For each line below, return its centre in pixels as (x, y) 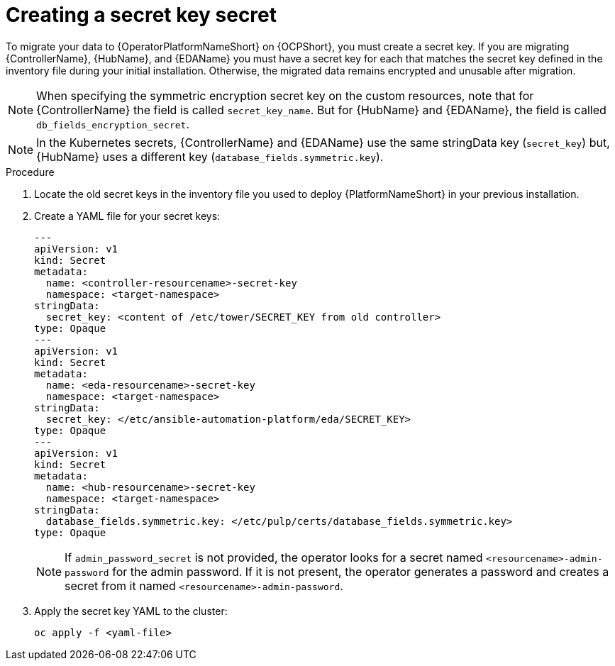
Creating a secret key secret (142, 15)
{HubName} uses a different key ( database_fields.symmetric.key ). (210, 156)
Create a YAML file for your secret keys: (127, 216)
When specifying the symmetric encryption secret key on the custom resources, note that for (285, 95)
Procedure (30, 172)
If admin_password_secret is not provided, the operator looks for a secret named (274, 557)
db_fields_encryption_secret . (113, 124)
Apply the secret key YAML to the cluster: (131, 611)
